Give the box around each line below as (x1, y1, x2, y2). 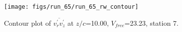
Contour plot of (4, 17, 51, 28)
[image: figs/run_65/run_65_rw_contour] (4, 3, 139, 10)
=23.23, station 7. (124, 17, 179, 28)
